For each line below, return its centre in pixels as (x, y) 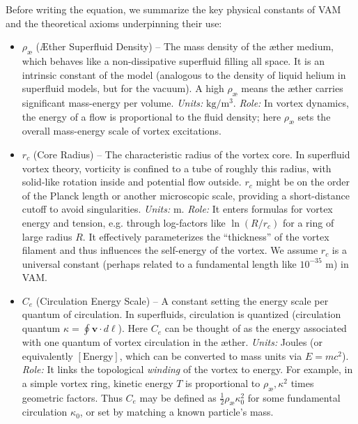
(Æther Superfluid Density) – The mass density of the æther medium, (185, 46)
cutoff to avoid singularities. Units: (96, 209)
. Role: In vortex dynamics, (291, 102)
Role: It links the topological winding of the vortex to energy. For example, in (187, 369)
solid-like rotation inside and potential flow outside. (132, 182)
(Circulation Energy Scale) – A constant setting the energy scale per (182, 300)
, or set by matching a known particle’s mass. (177, 412)
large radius (47, 236)
